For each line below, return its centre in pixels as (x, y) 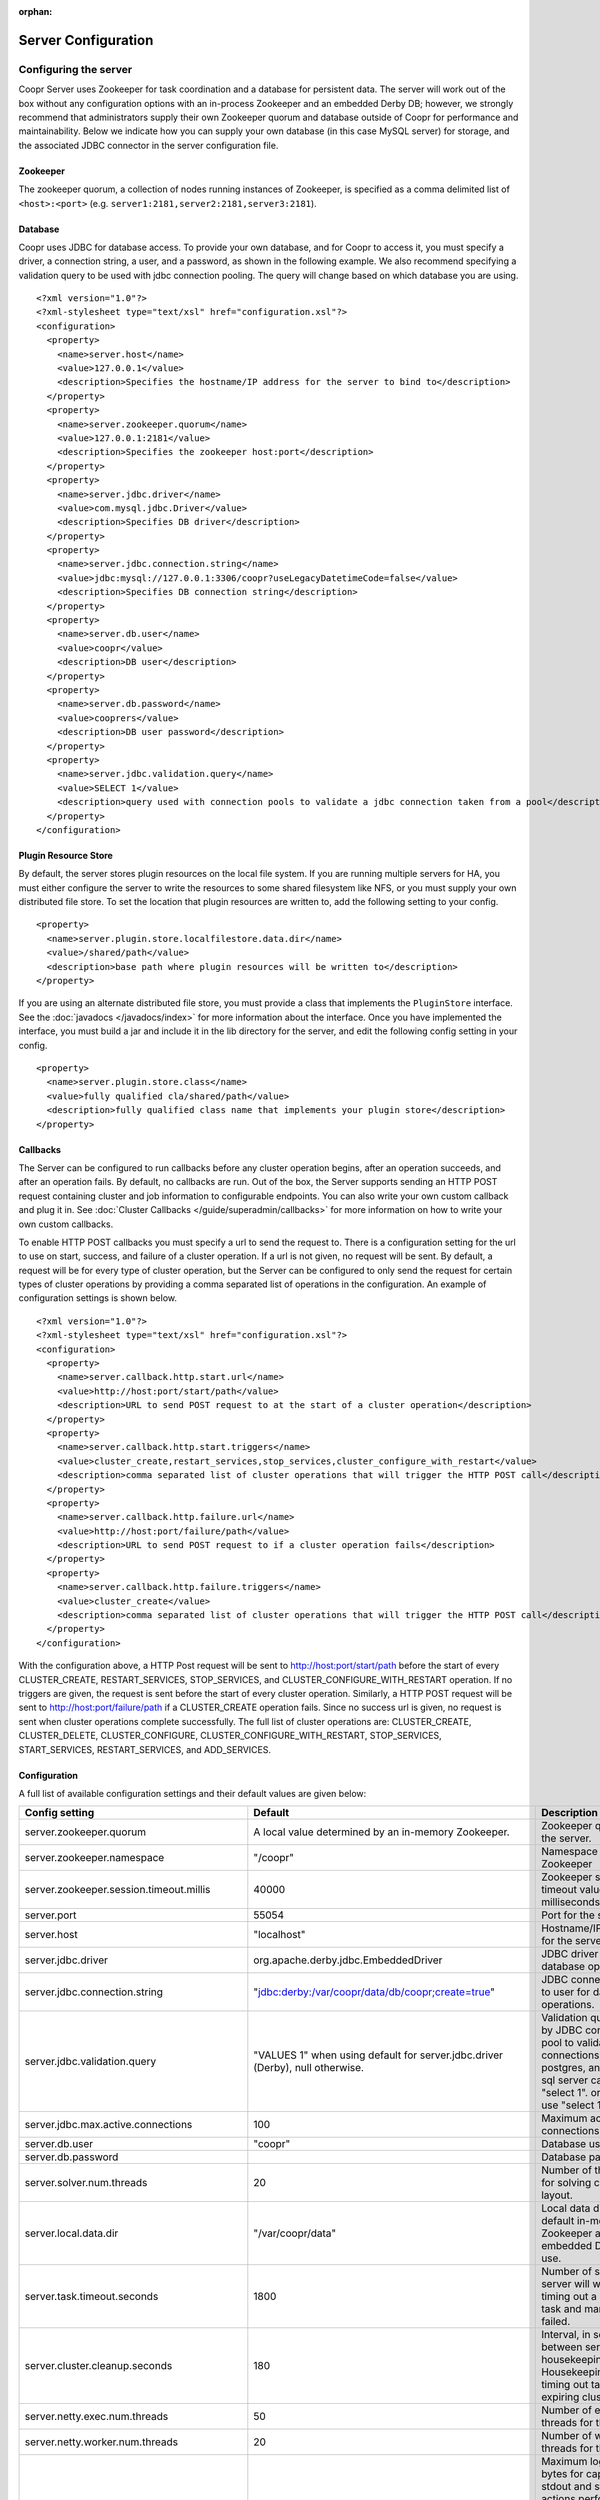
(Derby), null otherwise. (309, 2068)
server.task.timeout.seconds (91, 2297)
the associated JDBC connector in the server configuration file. (148, 145)
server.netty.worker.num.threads (101, 2442)
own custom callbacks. (66, 1224)
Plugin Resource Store (66, 855)
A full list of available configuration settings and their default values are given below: (192, 1793)
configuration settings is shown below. (98, 1298)
